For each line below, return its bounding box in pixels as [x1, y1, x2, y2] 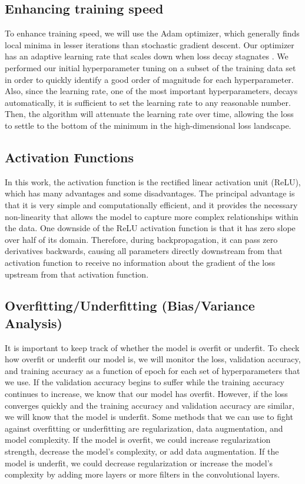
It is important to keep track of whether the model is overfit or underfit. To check [5, 341, 300, 353]
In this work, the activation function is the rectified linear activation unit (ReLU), [5, 175, 301, 188]
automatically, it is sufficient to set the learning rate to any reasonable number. [5, 96, 291, 108]
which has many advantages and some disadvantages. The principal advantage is [5, 187, 295, 199]
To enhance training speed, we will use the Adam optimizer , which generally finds [5, 27, 300, 39]
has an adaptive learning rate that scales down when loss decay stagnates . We [5, 50, 289, 62]
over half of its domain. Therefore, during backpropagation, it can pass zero [5, 233, 278, 245]
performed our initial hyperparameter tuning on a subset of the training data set [5, 61, 296, 74]
